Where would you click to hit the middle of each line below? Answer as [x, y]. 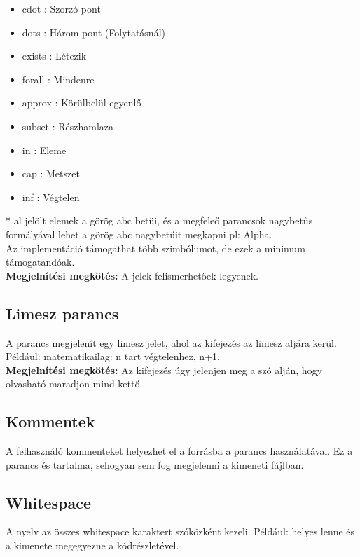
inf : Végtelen [51, 197]
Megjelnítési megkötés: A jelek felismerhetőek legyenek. [132, 275]
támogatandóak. [40, 262]
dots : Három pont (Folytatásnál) [94, 32]
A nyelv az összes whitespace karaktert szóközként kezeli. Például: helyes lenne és [180, 531]
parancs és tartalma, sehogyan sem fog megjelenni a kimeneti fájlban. [155, 464]
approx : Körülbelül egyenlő [82, 103]
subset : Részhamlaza [68, 126]
